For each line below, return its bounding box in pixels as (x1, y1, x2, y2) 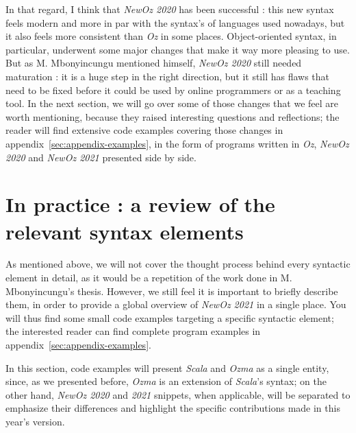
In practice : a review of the (5, 190, 275, 218)
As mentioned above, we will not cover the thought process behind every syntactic (5, 257, 351, 271)
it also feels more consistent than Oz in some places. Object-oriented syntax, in (5, 29, 337, 43)
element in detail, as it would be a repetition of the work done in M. (5, 270, 292, 285)
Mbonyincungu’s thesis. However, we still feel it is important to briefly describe (5, 283, 338, 298)
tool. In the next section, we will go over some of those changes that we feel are (5, 96, 339, 110)
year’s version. (5, 414, 65, 428)
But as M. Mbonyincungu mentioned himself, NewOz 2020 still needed (5, 56, 302, 70)
